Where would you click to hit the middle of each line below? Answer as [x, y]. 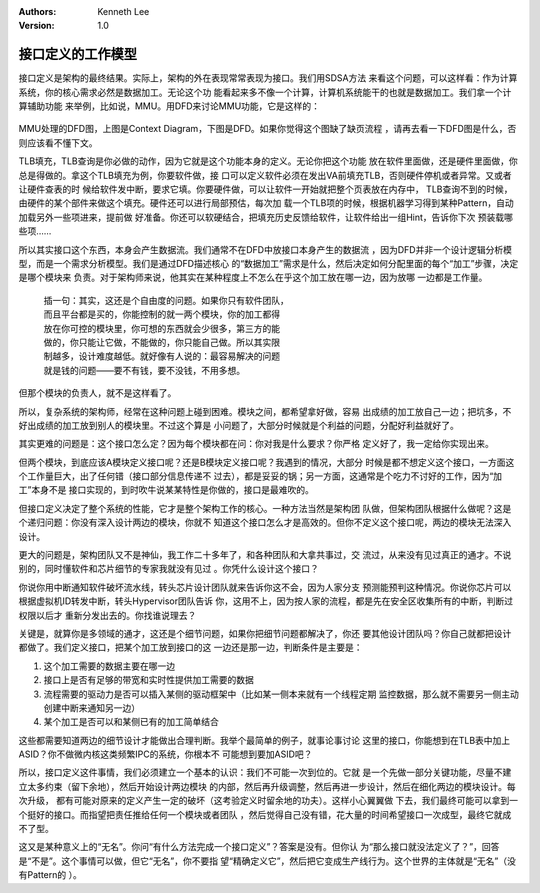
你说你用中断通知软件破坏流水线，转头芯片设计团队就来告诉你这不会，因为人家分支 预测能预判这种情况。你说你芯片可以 [265, 587]
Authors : [37, 11]
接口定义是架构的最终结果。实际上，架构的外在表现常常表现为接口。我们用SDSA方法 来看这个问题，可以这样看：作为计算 [268, 78]
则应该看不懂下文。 [58, 142]
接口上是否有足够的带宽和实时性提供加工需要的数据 [148, 680]
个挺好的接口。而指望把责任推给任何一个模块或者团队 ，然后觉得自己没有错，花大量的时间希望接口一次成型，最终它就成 [265, 814]
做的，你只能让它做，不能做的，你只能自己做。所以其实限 [161, 342]
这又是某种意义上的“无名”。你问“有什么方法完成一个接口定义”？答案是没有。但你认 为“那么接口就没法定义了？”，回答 [259, 847]
